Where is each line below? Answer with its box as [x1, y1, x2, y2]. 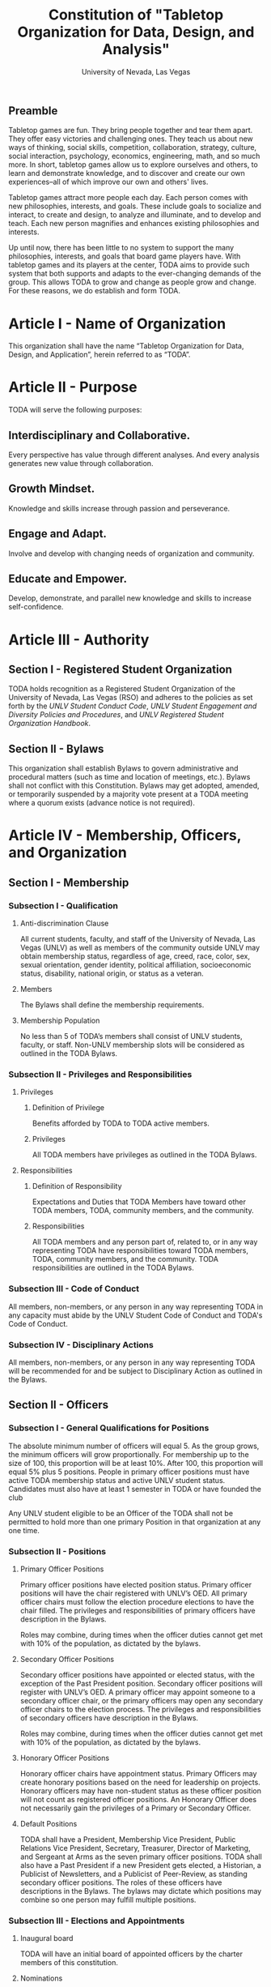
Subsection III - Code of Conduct [8, 1283, 140, 1294]
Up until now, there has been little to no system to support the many [8, 243, 235, 253]
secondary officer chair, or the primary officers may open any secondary [19, 1696, 264, 1706]
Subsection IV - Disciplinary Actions [8, 1339, 154, 1350]
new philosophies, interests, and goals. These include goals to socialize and [8, 201, 261, 212]
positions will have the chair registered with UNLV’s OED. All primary [19, 1588, 248, 1598]
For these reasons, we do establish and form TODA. [8, 286, 180, 296]
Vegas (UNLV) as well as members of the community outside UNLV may [19, 942, 260, 953]
